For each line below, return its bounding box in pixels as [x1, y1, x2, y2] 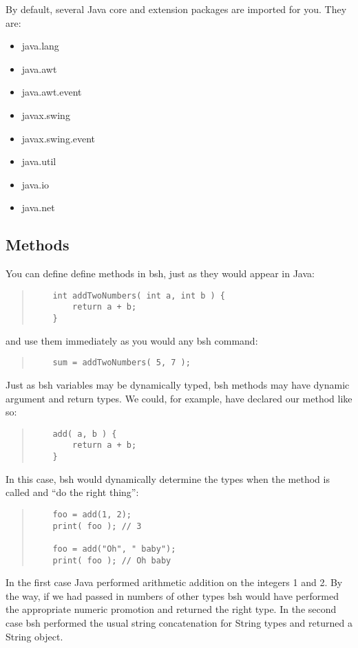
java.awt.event [21, 85, 82, 99]
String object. [6, 629, 63, 643]
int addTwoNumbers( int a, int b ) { [52, 290, 225, 301]
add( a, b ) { [52, 429, 117, 439]
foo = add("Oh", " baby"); [52, 543, 176, 554]
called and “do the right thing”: [6, 485, 139, 499]
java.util [21, 154, 56, 169]
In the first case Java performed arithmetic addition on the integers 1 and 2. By [6, 575, 343, 590]
